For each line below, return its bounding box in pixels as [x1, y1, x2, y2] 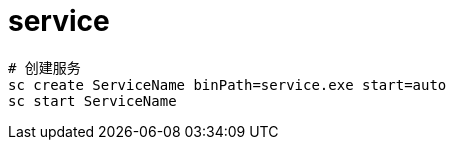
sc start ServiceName [8, 92, 177, 109]
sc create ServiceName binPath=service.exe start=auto [8, 76, 447, 93]
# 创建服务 [8, 59, 81, 76]
